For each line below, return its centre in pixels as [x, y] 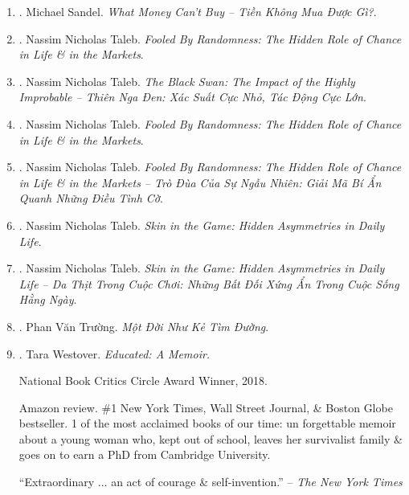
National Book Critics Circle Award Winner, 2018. [143, 380]
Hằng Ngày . [48, 299]
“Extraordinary [57, 482]
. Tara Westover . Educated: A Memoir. [115, 353]
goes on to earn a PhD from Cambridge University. [145, 454]
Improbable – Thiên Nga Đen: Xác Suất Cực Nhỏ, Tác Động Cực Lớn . [192, 97]
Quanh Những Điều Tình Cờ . [91, 198]
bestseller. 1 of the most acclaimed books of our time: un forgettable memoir [207, 423]
